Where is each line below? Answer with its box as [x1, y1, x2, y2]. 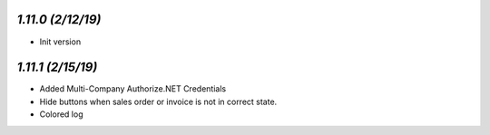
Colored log [39, 109, 83, 120]
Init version [39, 36, 82, 47]
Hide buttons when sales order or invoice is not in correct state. [39, 96, 278, 107]
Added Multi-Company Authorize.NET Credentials [39, 83, 227, 94]
